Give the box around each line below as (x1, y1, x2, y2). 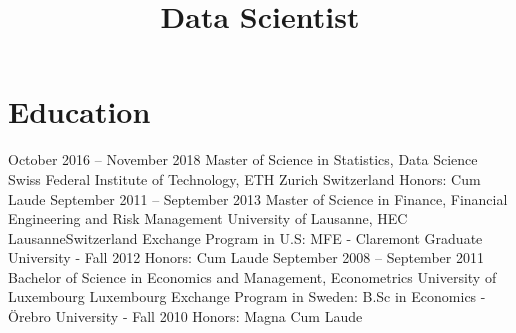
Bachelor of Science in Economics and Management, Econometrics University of (8, 266, 497, 287)
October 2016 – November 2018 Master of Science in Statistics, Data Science (8, 149, 478, 170)
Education (8, 91, 151, 132)
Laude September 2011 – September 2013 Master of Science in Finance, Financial (8, 188, 508, 209)
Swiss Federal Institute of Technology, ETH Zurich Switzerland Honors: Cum (8, 168, 481, 189)
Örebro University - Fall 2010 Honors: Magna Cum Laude (8, 306, 363, 327)
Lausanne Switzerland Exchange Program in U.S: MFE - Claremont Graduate (8, 227, 483, 248)
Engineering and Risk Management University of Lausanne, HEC (8, 208, 408, 229)
